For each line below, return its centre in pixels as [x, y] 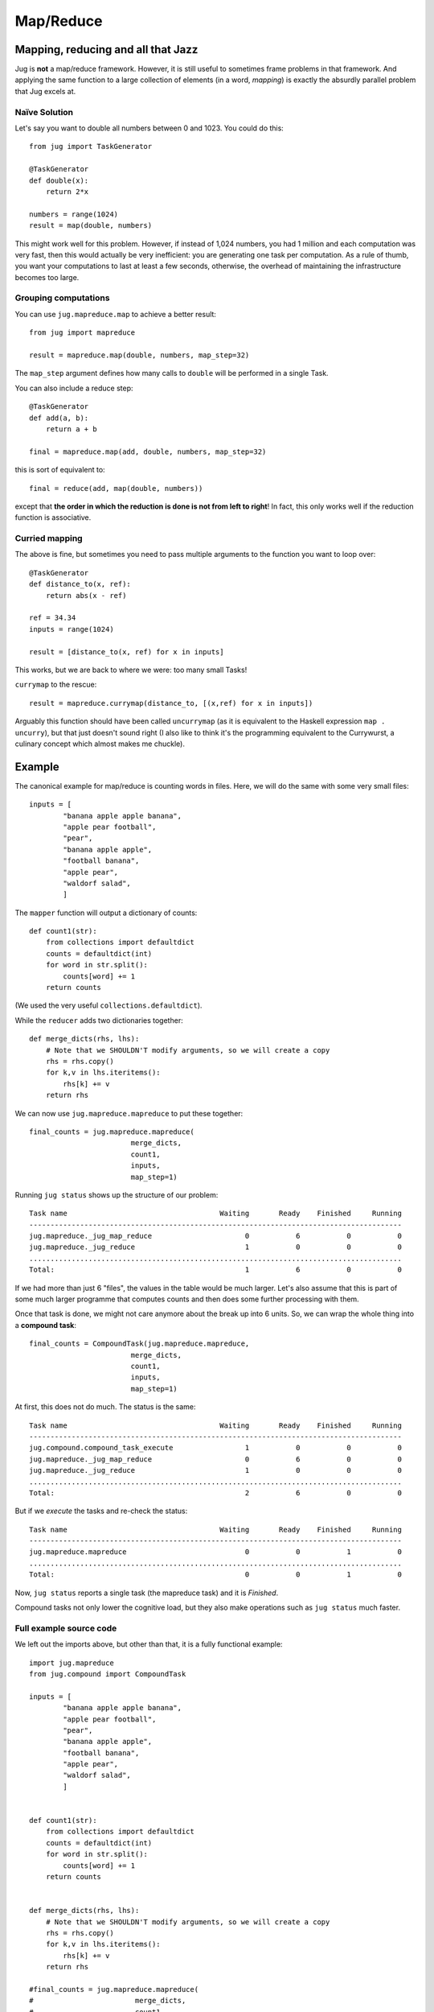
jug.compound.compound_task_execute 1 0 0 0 [215, 1448]
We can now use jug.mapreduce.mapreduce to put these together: [129, 1113]
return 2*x [67, 192]
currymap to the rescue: [56, 685]
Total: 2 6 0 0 [215, 1493]
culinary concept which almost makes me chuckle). [100, 744]
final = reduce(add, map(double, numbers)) [116, 488]
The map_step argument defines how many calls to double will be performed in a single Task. [172, 373]
